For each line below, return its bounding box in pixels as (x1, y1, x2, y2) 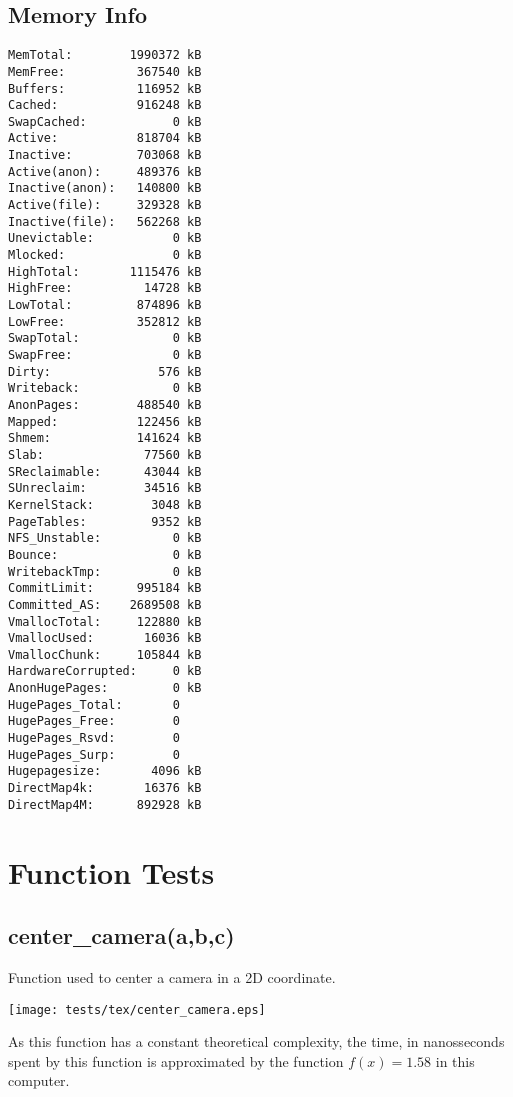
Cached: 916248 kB (8, 98, 202, 113)
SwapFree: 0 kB (8, 348, 202, 363)
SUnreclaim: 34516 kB (8, 481, 202, 496)
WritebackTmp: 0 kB (8, 564, 202, 579)
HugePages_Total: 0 (8, 697, 180, 712)
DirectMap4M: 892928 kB (8, 797, 202, 812)
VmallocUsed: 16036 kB (8, 631, 202, 646)
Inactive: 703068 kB (8, 148, 202, 163)
